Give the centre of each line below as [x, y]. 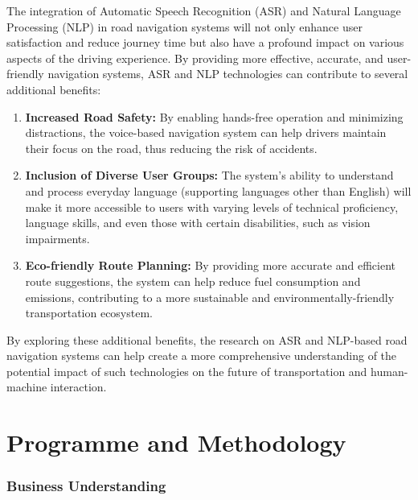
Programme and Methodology [176, 442]
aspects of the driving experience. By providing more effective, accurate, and [195, 58]
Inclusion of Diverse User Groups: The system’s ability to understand [209, 175]
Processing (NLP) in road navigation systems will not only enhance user [184, 26]
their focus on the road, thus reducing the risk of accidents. [171, 148]
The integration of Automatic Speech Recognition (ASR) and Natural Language [204, 10]
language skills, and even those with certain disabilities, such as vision [198, 223]
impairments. [57, 238]
